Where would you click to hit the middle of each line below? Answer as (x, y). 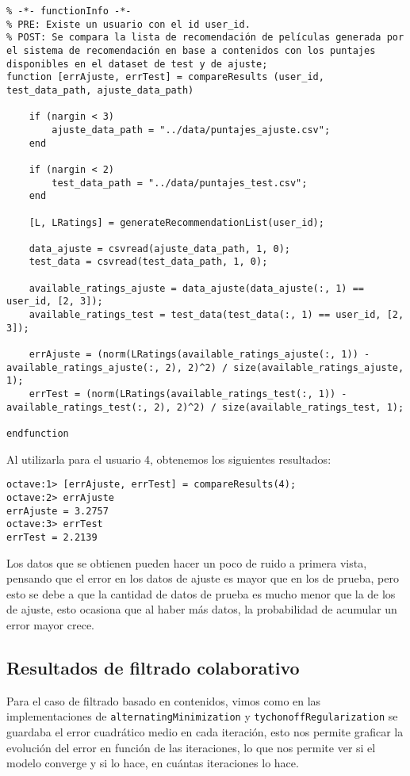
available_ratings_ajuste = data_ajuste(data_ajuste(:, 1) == (197, 288)
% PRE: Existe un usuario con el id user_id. (128, 24)
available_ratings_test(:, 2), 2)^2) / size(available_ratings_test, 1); (205, 407)
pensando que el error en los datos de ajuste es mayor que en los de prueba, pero (203, 578)
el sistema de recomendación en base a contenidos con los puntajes (191, 50)
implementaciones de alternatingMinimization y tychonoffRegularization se (202, 716)
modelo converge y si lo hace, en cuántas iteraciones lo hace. (153, 763)
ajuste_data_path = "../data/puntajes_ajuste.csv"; (191, 130)
